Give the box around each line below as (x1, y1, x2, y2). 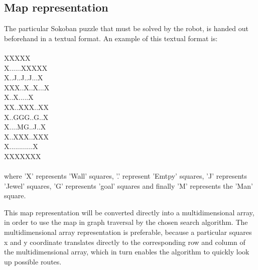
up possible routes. (4, 256, 62, 266)
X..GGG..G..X (4, 111, 49, 122)
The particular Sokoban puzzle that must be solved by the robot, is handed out (4, 23, 248, 34)
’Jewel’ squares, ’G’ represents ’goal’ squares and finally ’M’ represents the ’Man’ (4, 180, 253, 191)
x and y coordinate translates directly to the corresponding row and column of (4, 236, 245, 247)
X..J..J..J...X (4, 72, 43, 83)
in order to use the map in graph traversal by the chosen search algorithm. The (4, 217, 248, 227)
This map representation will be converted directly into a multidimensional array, (4, 207, 254, 217)
